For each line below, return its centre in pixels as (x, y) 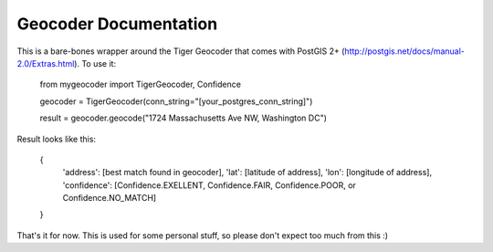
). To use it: (95, 63)
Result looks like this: (56, 139)
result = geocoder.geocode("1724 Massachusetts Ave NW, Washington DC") (184, 118)
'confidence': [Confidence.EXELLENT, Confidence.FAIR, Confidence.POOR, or (209, 185)
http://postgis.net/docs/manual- (404, 51)
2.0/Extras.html (46, 63)
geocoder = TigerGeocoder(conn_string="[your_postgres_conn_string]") (176, 101)
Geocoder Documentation (117, 24)
